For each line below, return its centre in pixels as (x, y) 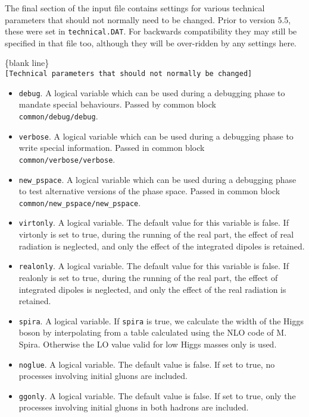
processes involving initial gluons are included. (103, 376)
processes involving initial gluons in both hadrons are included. (134, 407)
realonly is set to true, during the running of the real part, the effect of (148, 277)
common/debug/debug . (58, 116)
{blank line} (27, 63)
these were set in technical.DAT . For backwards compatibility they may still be (151, 31)
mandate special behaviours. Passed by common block (117, 104)
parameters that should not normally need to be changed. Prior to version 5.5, (148, 19)
